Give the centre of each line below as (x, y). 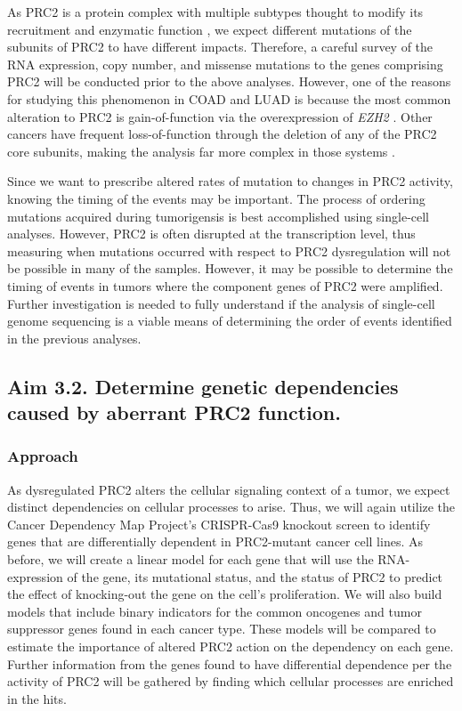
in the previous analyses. (74, 338)
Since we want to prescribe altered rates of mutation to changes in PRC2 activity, (230, 181)
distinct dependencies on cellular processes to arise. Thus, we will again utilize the (231, 507)
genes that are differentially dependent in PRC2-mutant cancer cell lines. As (215, 541)
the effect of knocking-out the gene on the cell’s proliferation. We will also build (225, 594)
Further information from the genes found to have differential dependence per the (230, 663)
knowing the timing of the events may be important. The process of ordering (216, 198)
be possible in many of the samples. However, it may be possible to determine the (230, 268)
